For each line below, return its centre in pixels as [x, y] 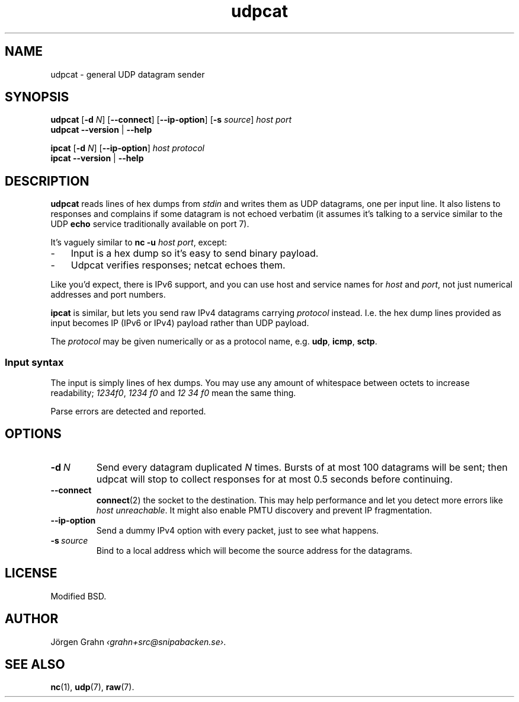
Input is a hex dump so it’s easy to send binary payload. [195, 253]
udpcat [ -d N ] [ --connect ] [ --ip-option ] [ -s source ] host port [171, 120]
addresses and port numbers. [108, 295]
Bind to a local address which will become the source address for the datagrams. [254, 550]
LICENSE [31, 573]
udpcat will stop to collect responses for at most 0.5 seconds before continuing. [274, 479]
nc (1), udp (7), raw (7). [92, 687]
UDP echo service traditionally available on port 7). [150, 224]
